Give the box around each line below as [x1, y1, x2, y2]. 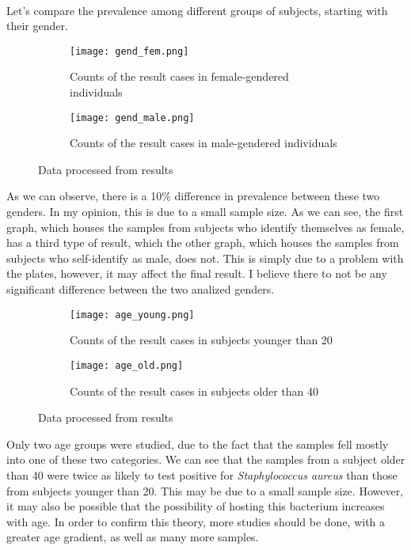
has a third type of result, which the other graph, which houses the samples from [6, 234, 399, 251]
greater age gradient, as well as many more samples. [6, 529, 259, 545]
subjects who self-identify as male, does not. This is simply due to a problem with [6, 249, 404, 266]
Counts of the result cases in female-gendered [70, 68, 289, 85]
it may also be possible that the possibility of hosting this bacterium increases [6, 498, 385, 514]
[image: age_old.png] [70, 359, 184, 371]
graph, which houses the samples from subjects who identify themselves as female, [6, 218, 405, 235]
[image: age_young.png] [70, 309, 195, 321]
